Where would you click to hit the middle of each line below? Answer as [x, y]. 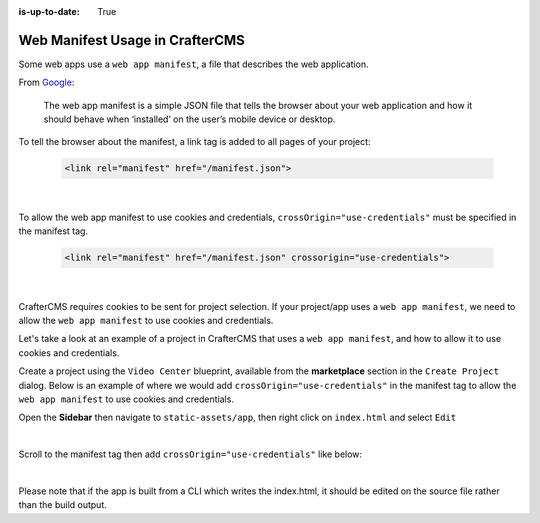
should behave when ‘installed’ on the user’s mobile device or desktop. [189, 119]
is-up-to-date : [49, 11]
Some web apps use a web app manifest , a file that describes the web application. [193, 64]
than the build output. [62, 505]
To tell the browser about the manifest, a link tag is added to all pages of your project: [194, 142]
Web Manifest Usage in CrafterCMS [131, 40]
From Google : [46, 82]
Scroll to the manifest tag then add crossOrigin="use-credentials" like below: [190, 454]
